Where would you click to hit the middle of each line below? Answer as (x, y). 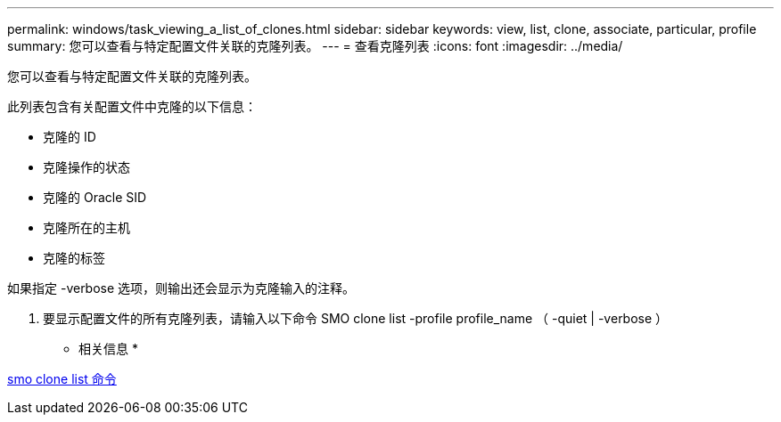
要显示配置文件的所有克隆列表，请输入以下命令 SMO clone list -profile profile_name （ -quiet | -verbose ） (356, 318)
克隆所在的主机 (86, 227)
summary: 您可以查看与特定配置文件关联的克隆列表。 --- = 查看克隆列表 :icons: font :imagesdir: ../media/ (315, 46)
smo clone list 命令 (62, 379)
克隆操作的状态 (86, 167)
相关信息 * (108, 349)
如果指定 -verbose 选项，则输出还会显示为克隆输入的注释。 (181, 288)
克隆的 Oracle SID (95, 197)
